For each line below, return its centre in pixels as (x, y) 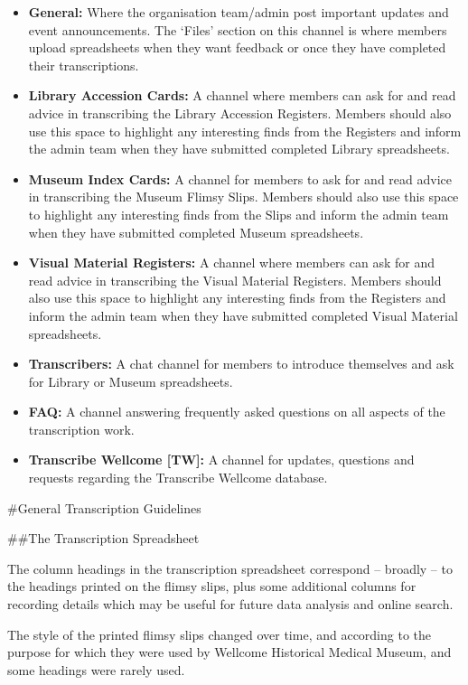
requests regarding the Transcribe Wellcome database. (178, 478)
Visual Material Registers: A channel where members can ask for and (232, 263)
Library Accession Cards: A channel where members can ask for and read (242, 95)
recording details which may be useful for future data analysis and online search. (230, 604)
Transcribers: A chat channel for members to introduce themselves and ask (241, 364)
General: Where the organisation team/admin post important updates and (239, 12)
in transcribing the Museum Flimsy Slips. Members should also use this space (243, 197)
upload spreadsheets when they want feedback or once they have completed (237, 47)
